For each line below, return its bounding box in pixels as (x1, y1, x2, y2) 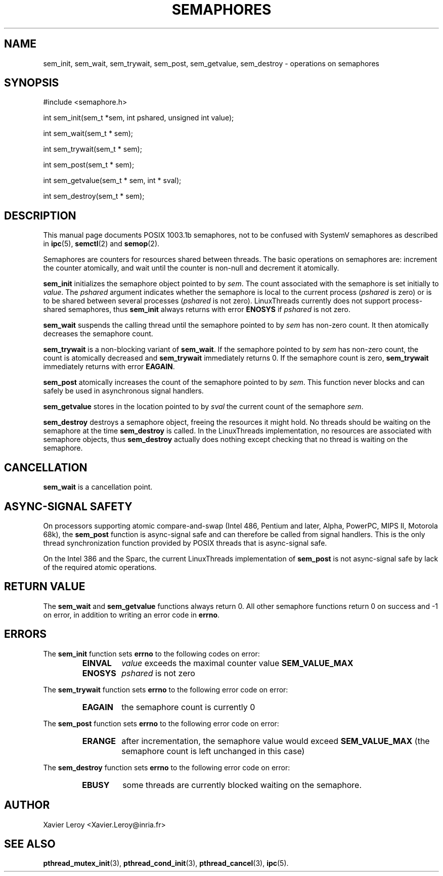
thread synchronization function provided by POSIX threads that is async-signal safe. (43, 538, 327, 547)
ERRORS (4, 628, 47, 641)
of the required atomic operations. (43, 562, 157, 572)
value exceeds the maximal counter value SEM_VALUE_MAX (121, 658, 353, 668)
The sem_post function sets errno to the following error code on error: (43, 719, 279, 728)
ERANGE (82, 735, 116, 746)
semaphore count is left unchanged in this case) (121, 746, 305, 756)
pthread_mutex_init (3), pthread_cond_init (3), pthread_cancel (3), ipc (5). (43, 859, 289, 868)
